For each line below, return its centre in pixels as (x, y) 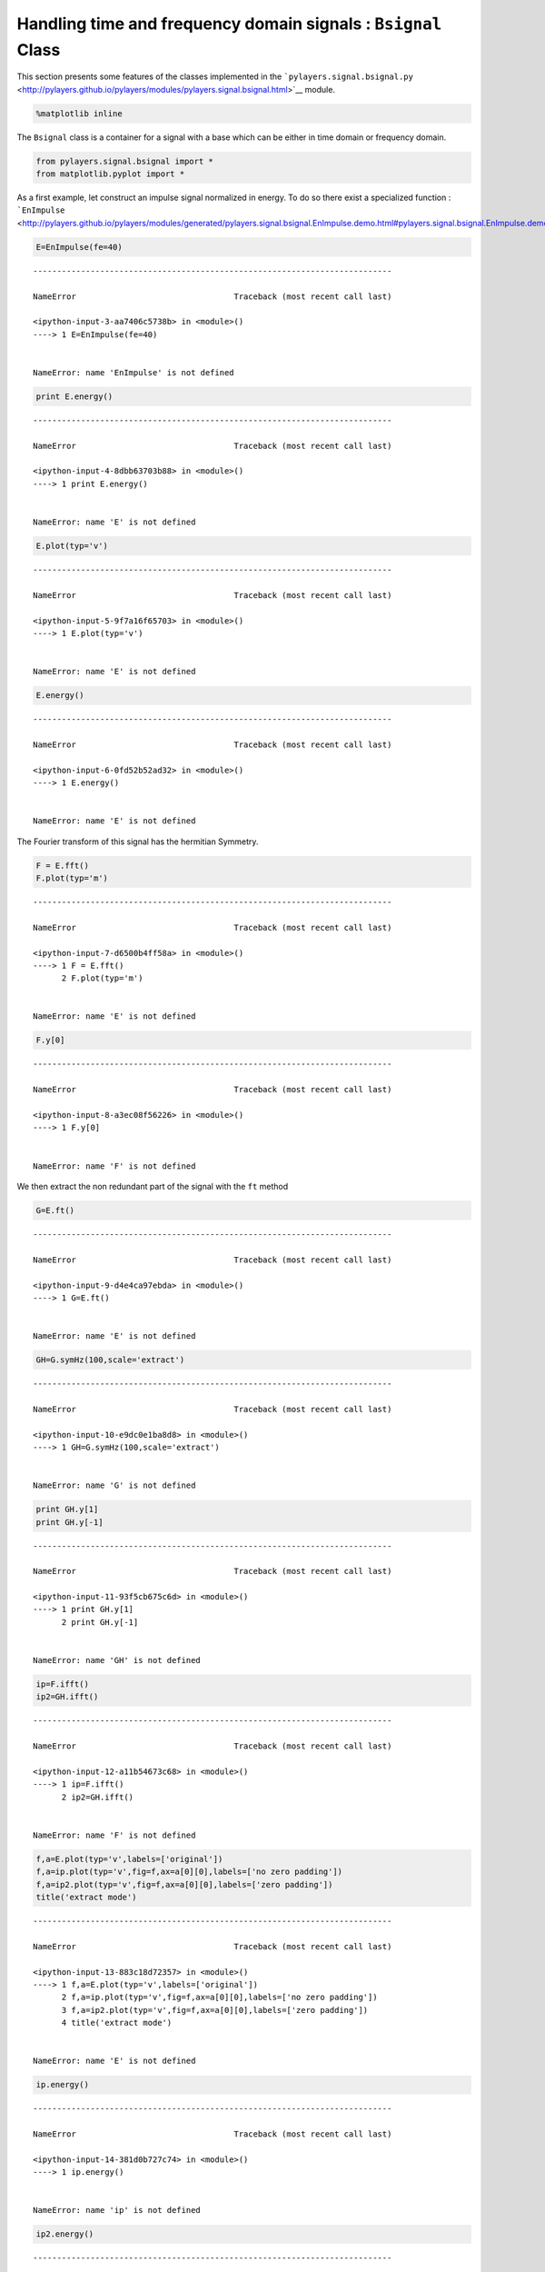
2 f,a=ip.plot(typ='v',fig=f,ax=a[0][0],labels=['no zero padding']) (219, 1998)
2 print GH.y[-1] (100, 1622)
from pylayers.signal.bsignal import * (124, 161)
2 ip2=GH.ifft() (98, 1797)
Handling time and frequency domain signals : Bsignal (229, 24)
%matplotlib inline (79, 113)
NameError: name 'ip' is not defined (117, 2210)
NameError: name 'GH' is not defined (117, 1660)
